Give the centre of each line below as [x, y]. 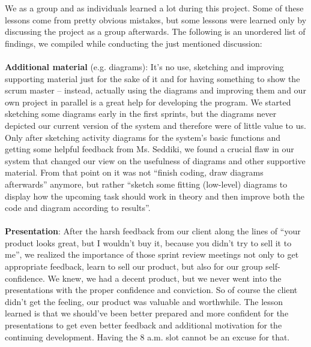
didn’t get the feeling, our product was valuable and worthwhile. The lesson [144, 301]
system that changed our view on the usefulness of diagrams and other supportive [155, 160]
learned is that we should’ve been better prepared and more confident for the [147, 313]
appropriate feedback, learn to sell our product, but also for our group [134, 266]
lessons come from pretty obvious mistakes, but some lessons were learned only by [156, 19]
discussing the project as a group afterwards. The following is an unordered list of [155, 31]
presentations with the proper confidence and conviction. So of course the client [151, 290]
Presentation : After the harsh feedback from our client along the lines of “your [153, 231]
